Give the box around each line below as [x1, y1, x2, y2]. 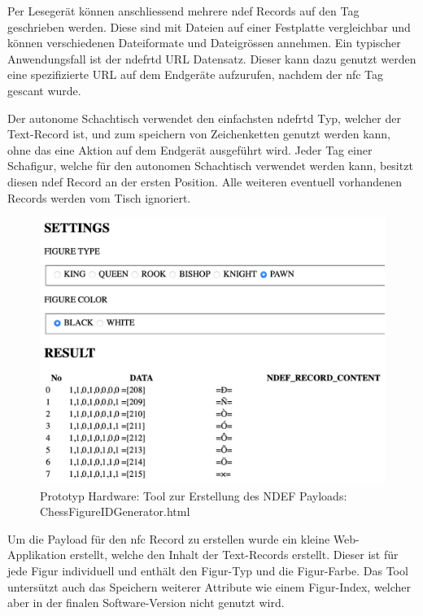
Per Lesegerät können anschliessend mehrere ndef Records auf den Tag [7, 2, 360, 19]
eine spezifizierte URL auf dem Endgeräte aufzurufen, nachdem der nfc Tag [7, 66, 384, 83]
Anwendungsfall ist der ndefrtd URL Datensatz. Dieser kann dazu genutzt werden [7, 50, 416, 67]
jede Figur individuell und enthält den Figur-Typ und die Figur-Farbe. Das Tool [7, 562, 408, 579]
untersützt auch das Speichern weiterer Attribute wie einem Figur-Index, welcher [7, 578, 412, 595]
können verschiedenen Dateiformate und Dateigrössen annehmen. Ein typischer [7, 34, 401, 51]
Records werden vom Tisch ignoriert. [7, 189, 191, 206]
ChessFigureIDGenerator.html [40, 503, 190, 520]
